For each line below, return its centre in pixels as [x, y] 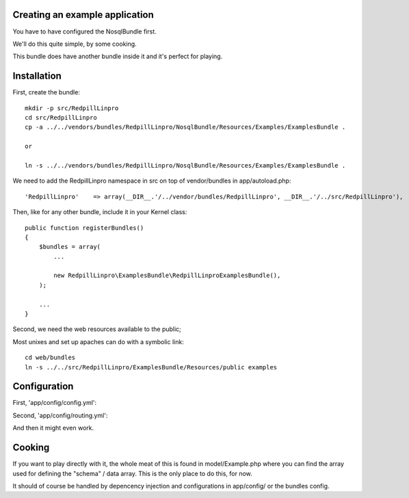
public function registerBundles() [84, 228]
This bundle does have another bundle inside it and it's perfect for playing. [118, 56]
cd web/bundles [50, 358]
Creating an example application [83, 15]
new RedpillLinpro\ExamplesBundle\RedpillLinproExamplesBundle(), [167, 276]
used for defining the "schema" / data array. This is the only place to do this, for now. [132, 473]
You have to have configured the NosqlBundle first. [84, 31]
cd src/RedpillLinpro [61, 117]
